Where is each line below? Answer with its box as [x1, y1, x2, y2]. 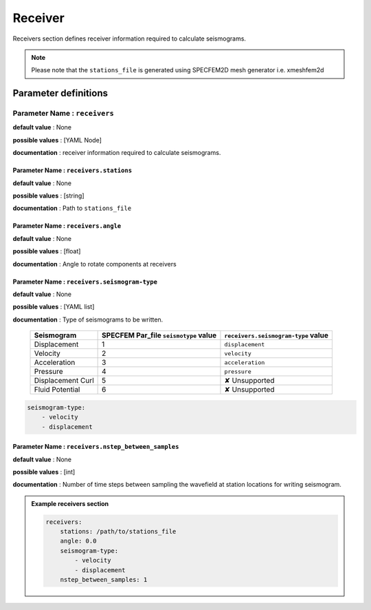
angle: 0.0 [60, 537, 97, 545]
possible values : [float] [12, 247, 81, 255]
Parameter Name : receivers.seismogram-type [12, 277, 158, 286]
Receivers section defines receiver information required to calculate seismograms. [12, 34, 247, 43]
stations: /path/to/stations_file [60, 527, 177, 536]
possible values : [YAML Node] [12, 136, 102, 144]
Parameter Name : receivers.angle [12, 222, 122, 230]
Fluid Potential [34, 385, 80, 395]
